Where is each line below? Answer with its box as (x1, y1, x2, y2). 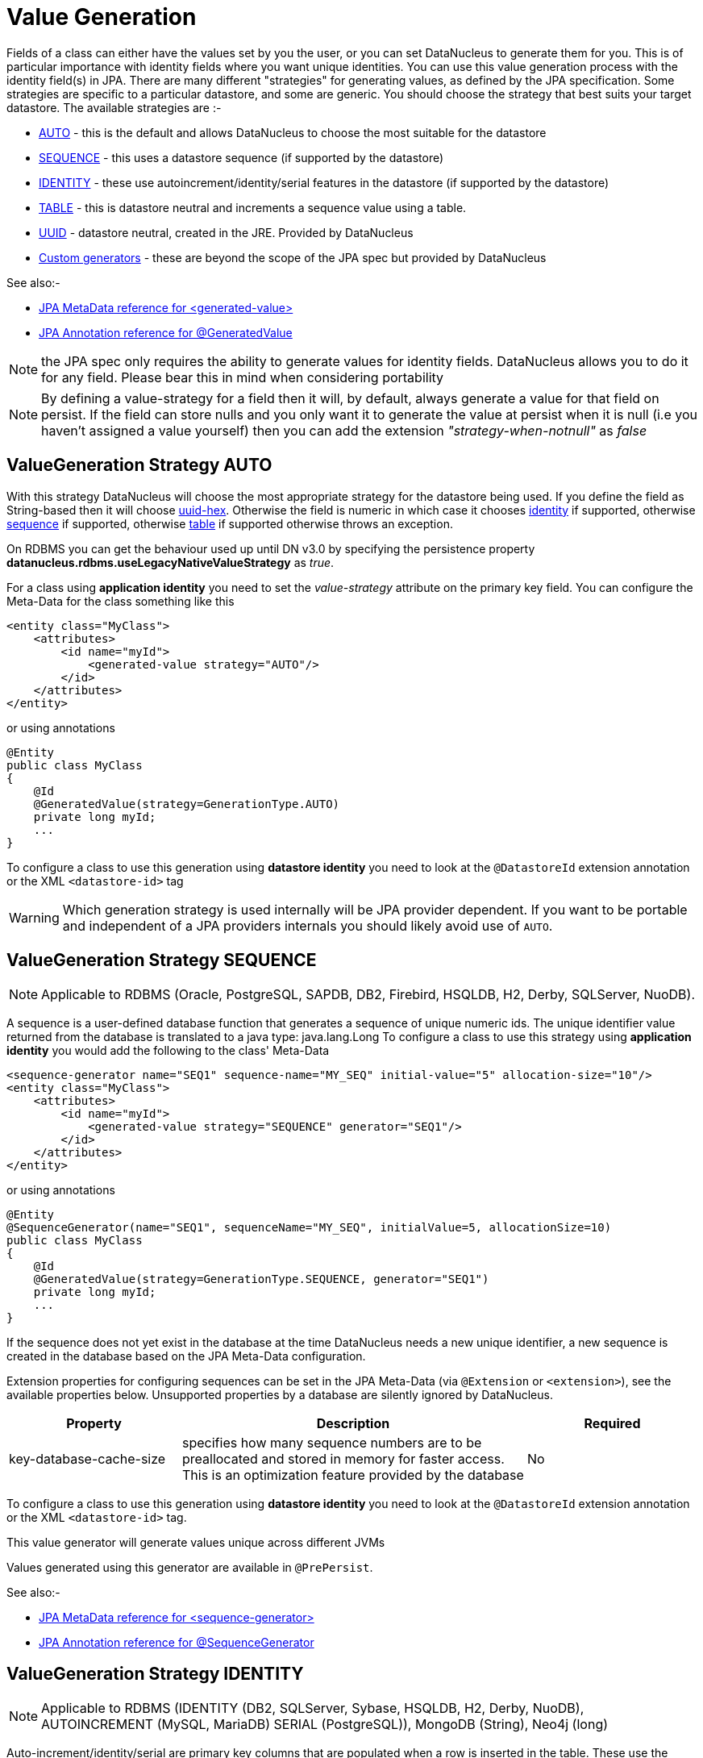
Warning (9, 909, 60, 926)
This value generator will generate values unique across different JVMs (6, 1535, 385, 1550)
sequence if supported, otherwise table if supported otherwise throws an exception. (6, 516, 453, 531)
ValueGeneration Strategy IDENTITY (6, 1663, 304, 1684)
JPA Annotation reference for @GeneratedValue (39, 325, 293, 340)
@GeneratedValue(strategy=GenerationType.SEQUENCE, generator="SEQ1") (33, 1273, 489, 1286)
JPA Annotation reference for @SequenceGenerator (39, 1635, 314, 1650)
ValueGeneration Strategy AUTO (6, 455, 272, 476)
